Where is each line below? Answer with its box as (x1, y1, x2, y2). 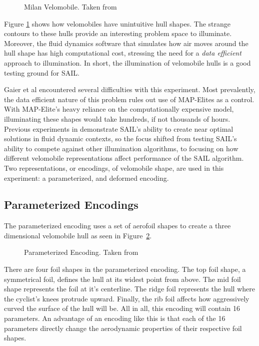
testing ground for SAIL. (4, 67, 79, 78)
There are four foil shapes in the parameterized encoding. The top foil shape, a (4, 264, 246, 274)
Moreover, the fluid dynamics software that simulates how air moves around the (4, 38, 248, 48)
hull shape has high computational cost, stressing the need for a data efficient (4, 48, 241, 58)
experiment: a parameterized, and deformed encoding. (4, 172, 169, 183)
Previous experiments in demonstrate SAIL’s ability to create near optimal (4, 123, 233, 134)
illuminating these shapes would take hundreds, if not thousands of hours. (4, 113, 230, 124)
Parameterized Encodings (4, 197, 138, 212)
